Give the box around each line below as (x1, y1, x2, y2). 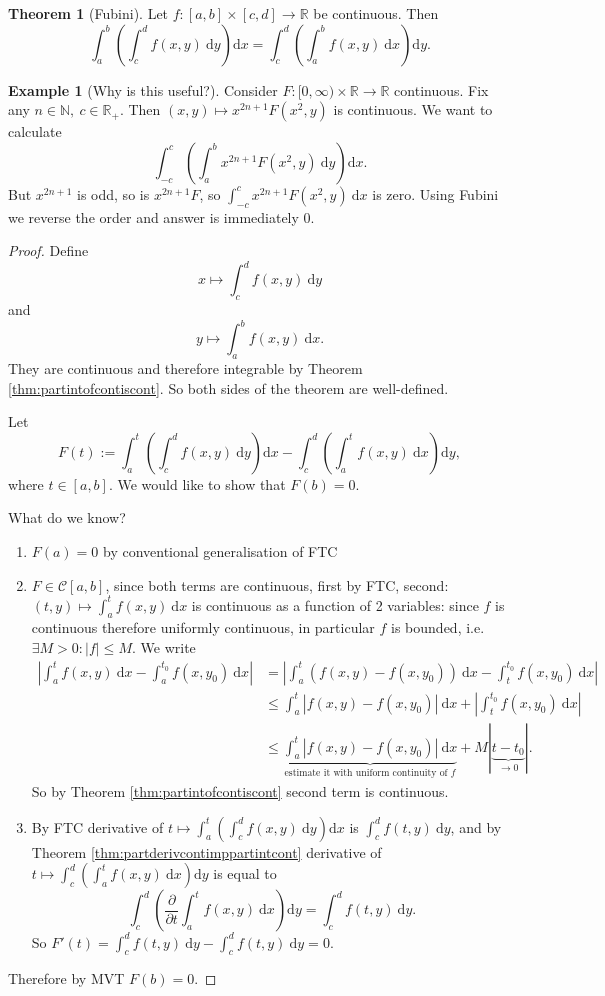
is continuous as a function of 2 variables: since (191, 594, 479, 615)
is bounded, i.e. (391, 617, 485, 638)
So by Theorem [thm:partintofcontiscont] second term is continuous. (31, 780, 449, 801)
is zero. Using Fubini (372, 183, 499, 204)
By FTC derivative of (31, 816, 164, 837)
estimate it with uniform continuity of (284, 768, 448, 779)
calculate (8, 121, 62, 142)
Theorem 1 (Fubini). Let (8, 3, 169, 23)
